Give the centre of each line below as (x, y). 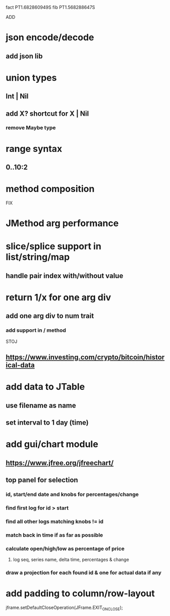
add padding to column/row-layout (80, 594)
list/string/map (38, 257)
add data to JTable (45, 387)
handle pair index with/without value (65, 275)
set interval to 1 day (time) (47, 422)
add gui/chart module (52, 444)
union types (31, 78)
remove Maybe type (31, 128)
